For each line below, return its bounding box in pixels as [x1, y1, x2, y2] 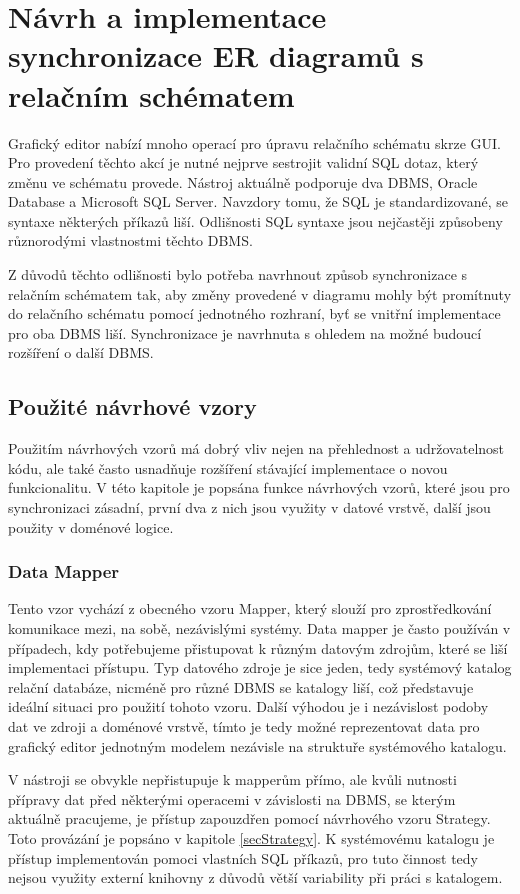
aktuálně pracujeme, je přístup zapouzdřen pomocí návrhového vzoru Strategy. [8, 808, 491, 829]
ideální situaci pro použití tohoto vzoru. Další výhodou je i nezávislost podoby [8, 696, 489, 717]
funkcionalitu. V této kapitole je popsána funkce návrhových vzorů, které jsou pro [8, 477, 510, 498]
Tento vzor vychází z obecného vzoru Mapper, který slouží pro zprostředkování [8, 598, 492, 619]
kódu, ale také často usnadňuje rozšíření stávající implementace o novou [8, 457, 448, 478]
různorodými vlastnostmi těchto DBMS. [8, 230, 253, 251]
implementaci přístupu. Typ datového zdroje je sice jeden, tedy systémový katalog [8, 657, 512, 678]
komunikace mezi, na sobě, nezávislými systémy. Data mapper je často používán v [8, 618, 511, 639]
